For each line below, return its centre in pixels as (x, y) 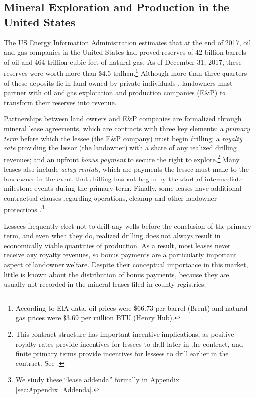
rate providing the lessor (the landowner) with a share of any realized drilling (120, 148)
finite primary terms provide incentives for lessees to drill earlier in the (122, 353)
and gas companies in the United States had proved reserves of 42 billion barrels (125, 52)
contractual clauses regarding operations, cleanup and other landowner (111, 198)
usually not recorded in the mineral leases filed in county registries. (105, 284)
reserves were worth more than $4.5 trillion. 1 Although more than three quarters (126, 72)
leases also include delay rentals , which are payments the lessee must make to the (126, 169)
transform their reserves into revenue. (60, 102)
